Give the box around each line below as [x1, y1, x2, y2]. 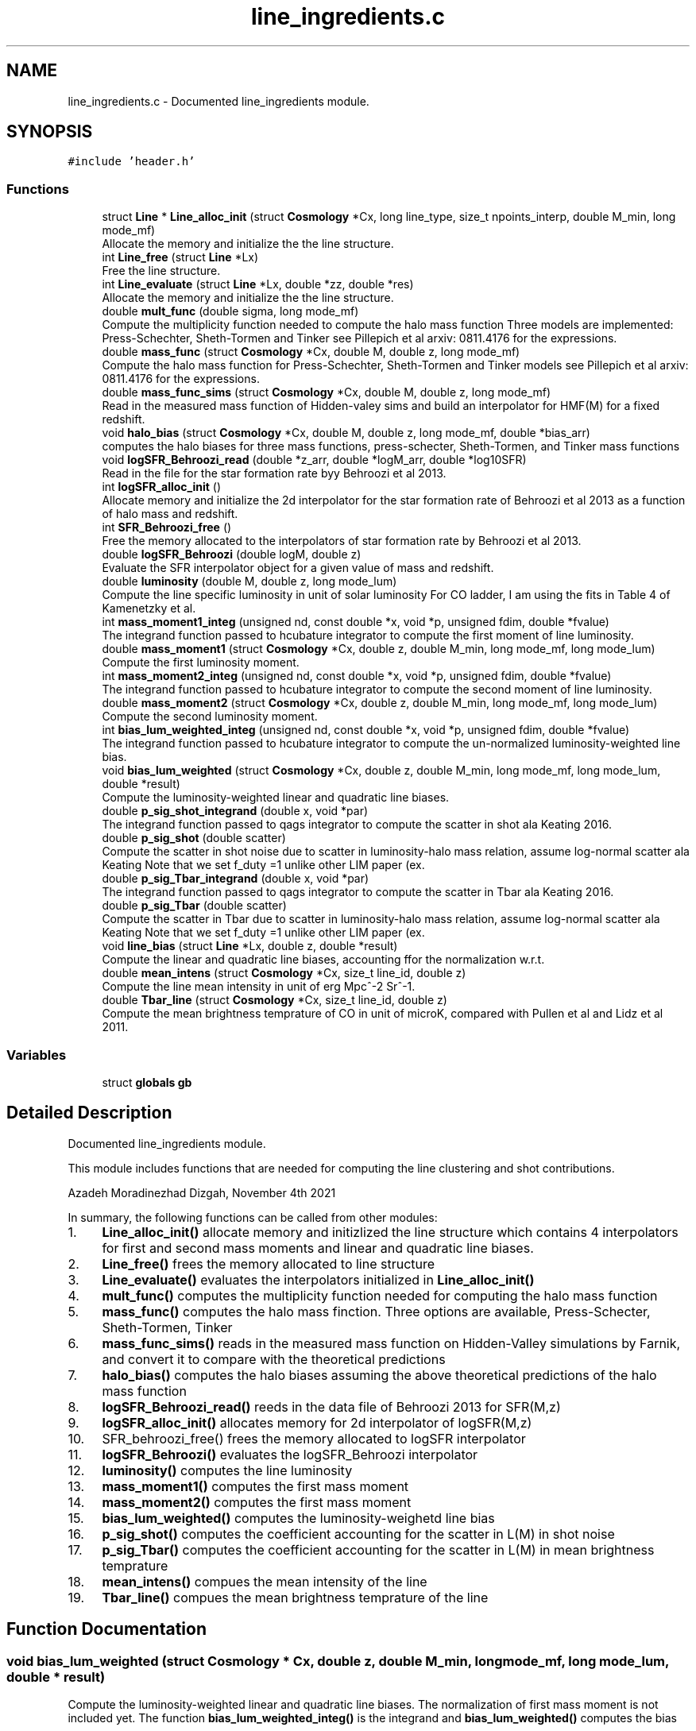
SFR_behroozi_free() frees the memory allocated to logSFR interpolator [102, 1430, 526, 1447]
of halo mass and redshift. [102, 507, 238, 521]
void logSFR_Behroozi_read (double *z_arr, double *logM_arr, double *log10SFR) [102, 453, 527, 467]
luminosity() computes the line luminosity [102, 1462, 353, 1478]
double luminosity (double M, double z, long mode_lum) [102, 574, 397, 589]
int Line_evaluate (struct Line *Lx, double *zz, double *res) [102, 277, 414, 292]
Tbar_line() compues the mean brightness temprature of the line [102, 1589, 489, 1605]
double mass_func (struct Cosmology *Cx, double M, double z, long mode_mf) [102, 345, 520, 359]
